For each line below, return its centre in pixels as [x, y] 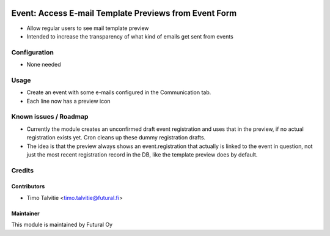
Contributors [28, 186]
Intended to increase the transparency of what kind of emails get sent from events [130, 36]
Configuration [33, 52]
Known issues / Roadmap [50, 117]
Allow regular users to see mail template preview [88, 28]
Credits [22, 170]
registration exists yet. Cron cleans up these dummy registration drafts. [116, 138]
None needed [44, 65]
